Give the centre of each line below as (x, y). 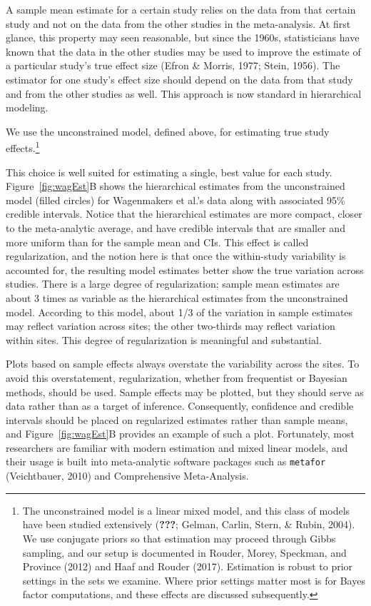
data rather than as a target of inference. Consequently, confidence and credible (180, 406)
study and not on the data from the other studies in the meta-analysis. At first (178, 23)
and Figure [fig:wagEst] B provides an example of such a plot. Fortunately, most (180, 434)
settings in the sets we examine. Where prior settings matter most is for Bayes (194, 580)
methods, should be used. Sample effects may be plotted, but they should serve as (185, 392)
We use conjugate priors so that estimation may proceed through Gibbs (179, 538)
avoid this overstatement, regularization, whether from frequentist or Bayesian (177, 377)
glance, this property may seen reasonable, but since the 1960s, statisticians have (183, 37)
